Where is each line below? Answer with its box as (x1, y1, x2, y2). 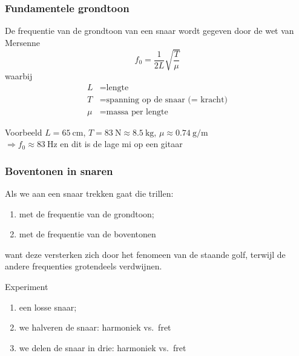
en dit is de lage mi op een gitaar (60, 137, 183, 150)
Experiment (5, 280, 48, 293)
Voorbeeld (5, 125, 42, 138)
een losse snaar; (19, 300, 77, 313)
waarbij (5, 69, 33, 82)
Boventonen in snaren (5, 163, 113, 178)
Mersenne (5, 36, 41, 48)
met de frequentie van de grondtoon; (19, 207, 154, 220)
